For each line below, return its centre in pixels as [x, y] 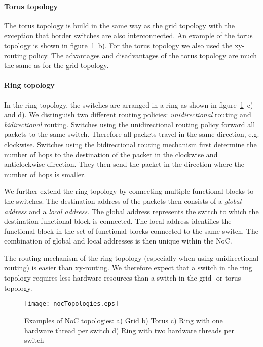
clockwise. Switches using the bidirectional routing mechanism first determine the [130, 144]
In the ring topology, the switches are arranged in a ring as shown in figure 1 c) [129, 104]
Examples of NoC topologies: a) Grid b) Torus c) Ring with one [124, 320]
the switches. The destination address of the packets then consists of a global [123, 201]
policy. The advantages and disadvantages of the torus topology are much [143, 55]
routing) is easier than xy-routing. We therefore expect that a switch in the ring [128, 268]
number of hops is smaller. [45, 174]
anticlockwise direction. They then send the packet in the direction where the [124, 164]
